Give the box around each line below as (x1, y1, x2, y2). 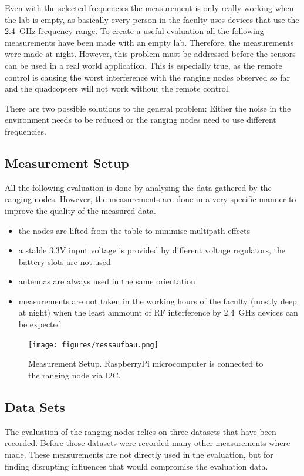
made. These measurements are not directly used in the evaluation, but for (5, 448, 273, 460)
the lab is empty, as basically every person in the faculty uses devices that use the (5, 13, 299, 25)
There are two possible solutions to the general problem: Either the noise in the (5, 102, 291, 114)
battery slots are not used (18, 255, 111, 267)
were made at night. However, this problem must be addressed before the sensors (5, 48, 296, 60)
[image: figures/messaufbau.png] (28, 340, 158, 349)
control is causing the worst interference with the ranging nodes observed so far (5, 71, 291, 83)
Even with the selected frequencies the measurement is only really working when (5, 2, 294, 14)
